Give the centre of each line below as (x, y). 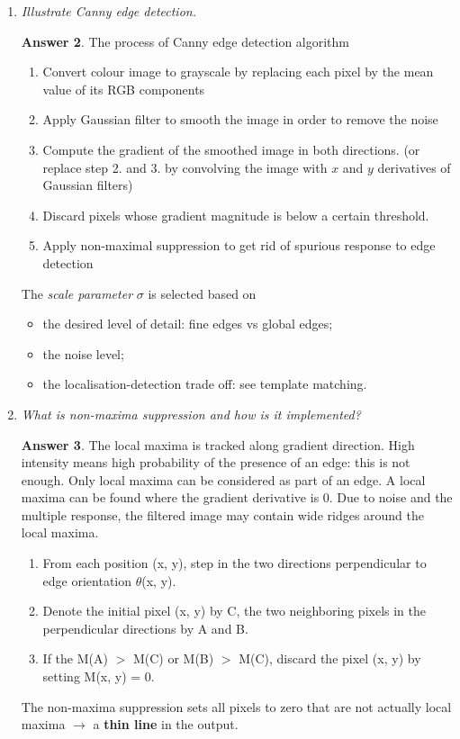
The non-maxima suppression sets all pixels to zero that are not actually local (236, 706)
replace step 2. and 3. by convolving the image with (185, 167)
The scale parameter (77, 293)
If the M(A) (75, 658)
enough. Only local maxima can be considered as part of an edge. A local (223, 479)
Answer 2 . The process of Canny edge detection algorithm (185, 41)
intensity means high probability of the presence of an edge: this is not (216, 462)
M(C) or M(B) (173, 658)
